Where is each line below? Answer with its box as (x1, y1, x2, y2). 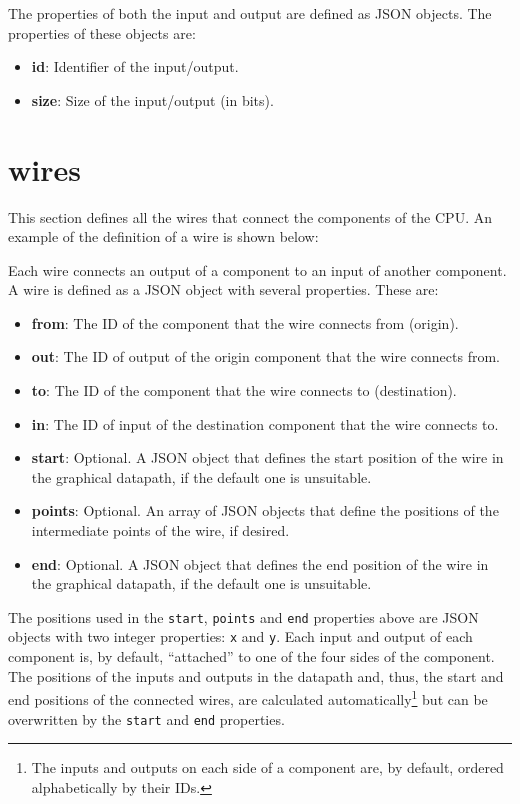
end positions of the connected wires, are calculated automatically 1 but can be (8, 686, 488, 709)
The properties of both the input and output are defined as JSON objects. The (8, 3, 492, 23)
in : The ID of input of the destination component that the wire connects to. (31, 413, 499, 434)
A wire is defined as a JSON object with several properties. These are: (8, 279, 439, 300)
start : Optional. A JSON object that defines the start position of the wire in (31, 447, 504, 468)
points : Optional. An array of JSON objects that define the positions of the (31, 500, 499, 521)
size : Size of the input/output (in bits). (31, 89, 274, 110)
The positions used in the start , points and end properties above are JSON (8, 606, 479, 627)
